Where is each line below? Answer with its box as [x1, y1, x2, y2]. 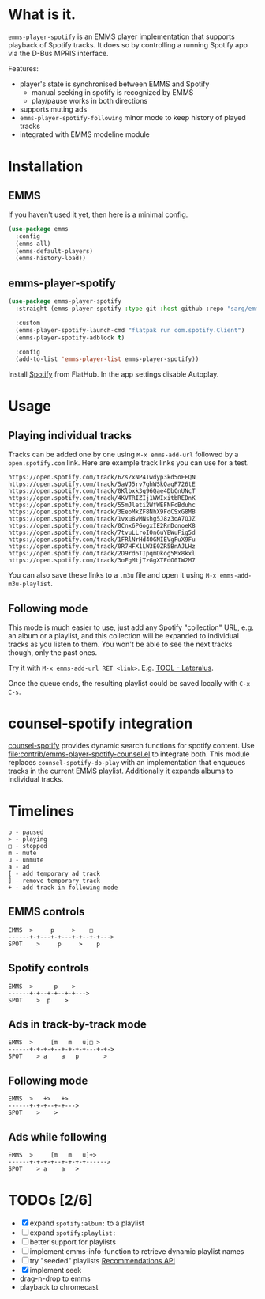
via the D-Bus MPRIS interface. [8, 48, 109, 58]
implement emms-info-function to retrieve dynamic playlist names [29, 1246, 244, 1255]
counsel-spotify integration [8, 714, 193, 733]
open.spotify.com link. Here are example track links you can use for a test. [8, 458, 249, 468]
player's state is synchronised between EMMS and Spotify [19, 79, 210, 89]
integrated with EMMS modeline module [19, 129, 150, 139]
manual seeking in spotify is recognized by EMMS [31, 87, 194, 97]
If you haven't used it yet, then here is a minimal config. [8, 210, 188, 219]
